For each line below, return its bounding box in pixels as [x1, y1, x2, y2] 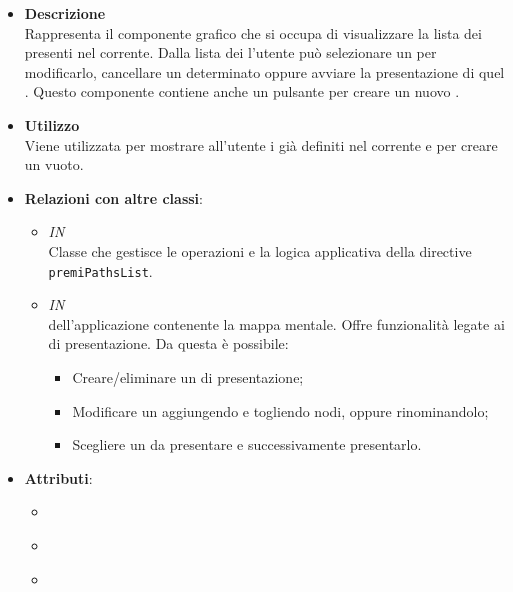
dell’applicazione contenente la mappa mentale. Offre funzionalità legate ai [48, 313, 505, 334]
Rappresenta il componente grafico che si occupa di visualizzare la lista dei [24, 22, 482, 43]
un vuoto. [24, 154, 84, 175]
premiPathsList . [48, 260, 153, 281]
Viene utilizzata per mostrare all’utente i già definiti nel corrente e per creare [24, 134, 498, 155]
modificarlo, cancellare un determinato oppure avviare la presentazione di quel [24, 61, 505, 82]
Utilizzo [24, 114, 80, 135]
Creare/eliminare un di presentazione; [72, 366, 304, 387]
